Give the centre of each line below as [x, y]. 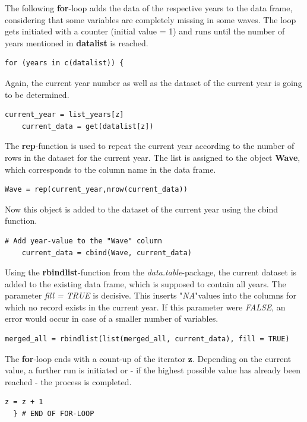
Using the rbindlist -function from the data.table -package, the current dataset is [151, 272]
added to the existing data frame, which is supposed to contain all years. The [145, 283]
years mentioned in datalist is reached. [77, 42]
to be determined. [37, 94]
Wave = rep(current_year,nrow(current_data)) [96, 190]
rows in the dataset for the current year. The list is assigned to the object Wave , [153, 157]
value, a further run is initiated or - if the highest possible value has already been [153, 370]
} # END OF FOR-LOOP [54, 414]
